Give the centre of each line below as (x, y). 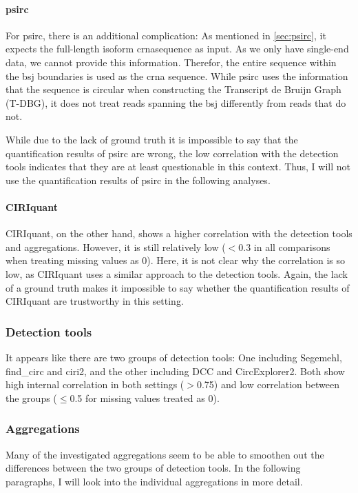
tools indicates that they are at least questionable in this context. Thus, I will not (178, 167)
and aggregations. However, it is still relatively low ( (116, 246)
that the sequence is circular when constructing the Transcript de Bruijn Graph (173, 89)
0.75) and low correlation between (268, 384)
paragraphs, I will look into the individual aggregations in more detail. (154, 481)
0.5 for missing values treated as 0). (145, 398)
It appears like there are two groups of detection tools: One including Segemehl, (174, 357)
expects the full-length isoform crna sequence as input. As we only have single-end (177, 49)
